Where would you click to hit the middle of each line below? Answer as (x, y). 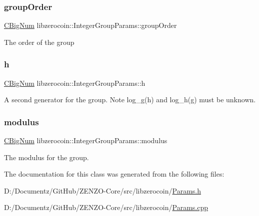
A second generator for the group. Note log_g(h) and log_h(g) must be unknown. (130, 100)
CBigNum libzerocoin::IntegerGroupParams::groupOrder (90, 25)
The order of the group (39, 42)
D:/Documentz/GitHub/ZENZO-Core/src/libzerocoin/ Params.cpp (106, 207)
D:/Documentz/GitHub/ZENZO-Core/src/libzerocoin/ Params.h (102, 190)
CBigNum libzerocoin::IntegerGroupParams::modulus (86, 140)
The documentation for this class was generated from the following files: (114, 174)
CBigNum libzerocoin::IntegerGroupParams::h (75, 83)
